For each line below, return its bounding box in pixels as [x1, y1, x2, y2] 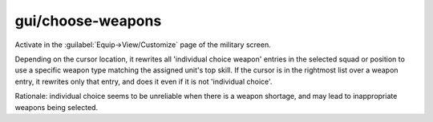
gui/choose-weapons [14, 12, 162, 30]
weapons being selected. [14, 102, 99, 112]
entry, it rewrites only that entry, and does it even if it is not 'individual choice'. [14, 77, 273, 86]
